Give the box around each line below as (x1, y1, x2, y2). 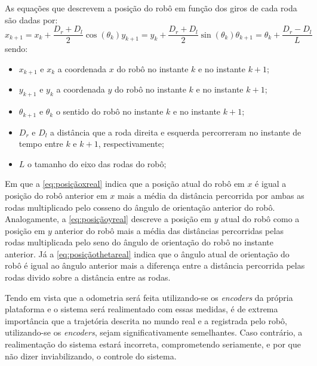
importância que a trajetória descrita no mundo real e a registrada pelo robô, (5, 314, 287, 327)
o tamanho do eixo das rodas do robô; (27, 157, 167, 170)
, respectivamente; (98, 137, 164, 150)
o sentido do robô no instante (56, 105, 164, 118)
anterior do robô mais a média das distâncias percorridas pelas (54, 224, 284, 236)
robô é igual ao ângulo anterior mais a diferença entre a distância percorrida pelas (5, 259, 305, 272)
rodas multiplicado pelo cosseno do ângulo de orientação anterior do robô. (5, 201, 275, 213)
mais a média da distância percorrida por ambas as (118, 189, 304, 201)
